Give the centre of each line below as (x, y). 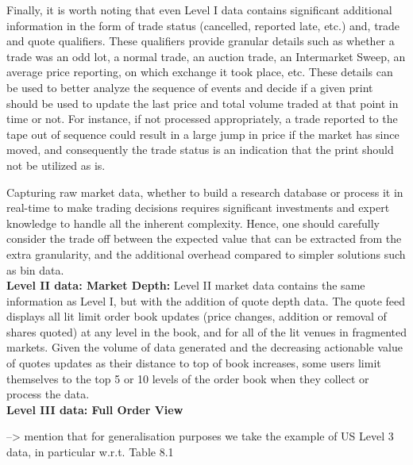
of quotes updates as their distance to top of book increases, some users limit (194, 363)
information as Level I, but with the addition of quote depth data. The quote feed (206, 300)
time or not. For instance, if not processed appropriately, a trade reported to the (202, 119)
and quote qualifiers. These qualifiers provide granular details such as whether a (201, 41)
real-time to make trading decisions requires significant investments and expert (198, 208)
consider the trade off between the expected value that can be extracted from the (204, 238)
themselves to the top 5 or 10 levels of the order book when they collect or (188, 378)
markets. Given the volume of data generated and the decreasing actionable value (205, 347)
